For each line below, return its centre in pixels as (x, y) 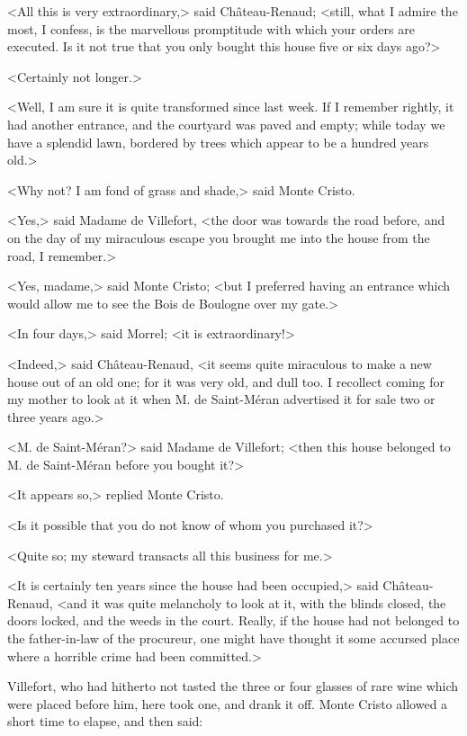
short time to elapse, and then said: (105, 721)
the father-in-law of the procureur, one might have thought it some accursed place (233, 638)
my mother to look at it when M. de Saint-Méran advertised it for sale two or (221, 399)
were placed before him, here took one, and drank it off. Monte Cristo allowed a (228, 703)
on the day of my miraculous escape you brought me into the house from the (219, 237)
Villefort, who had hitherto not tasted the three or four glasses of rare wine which (233, 686)
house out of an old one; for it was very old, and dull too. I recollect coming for (226, 381)
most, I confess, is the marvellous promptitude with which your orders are (211, 28)
